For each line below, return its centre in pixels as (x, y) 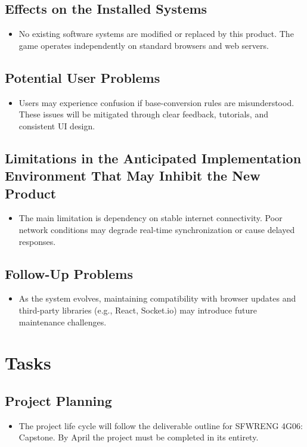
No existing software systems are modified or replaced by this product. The (156, 34)
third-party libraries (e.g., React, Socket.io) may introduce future (138, 310)
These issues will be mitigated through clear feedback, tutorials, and (143, 114)
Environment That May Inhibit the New (133, 176)
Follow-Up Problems (69, 273)
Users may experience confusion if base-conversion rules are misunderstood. (156, 102)
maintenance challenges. (63, 322)
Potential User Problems (83, 77)
